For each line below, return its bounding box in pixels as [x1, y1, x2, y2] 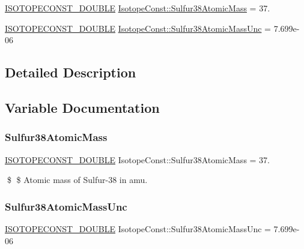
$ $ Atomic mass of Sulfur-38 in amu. [7, 173, 148, 186]
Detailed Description [5, 63, 136, 82]
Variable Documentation [5, 98, 160, 116]
